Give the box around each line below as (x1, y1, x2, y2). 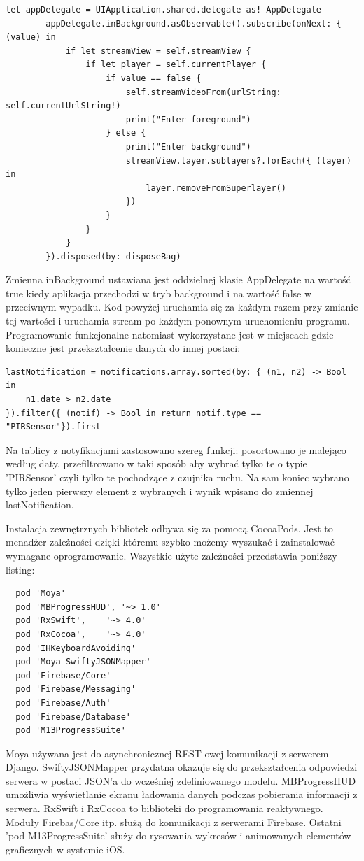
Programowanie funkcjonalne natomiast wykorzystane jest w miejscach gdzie (6, 327, 334, 341)
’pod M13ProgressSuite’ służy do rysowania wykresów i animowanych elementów (6, 828, 351, 843)
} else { (106, 128, 146, 138)
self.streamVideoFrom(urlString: (125, 87, 281, 97)
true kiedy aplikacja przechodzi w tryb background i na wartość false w (6, 285, 312, 300)
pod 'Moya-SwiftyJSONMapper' (15, 657, 151, 667)
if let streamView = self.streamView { (65, 45, 251, 56)
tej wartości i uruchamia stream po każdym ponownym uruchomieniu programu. (6, 313, 350, 328)
